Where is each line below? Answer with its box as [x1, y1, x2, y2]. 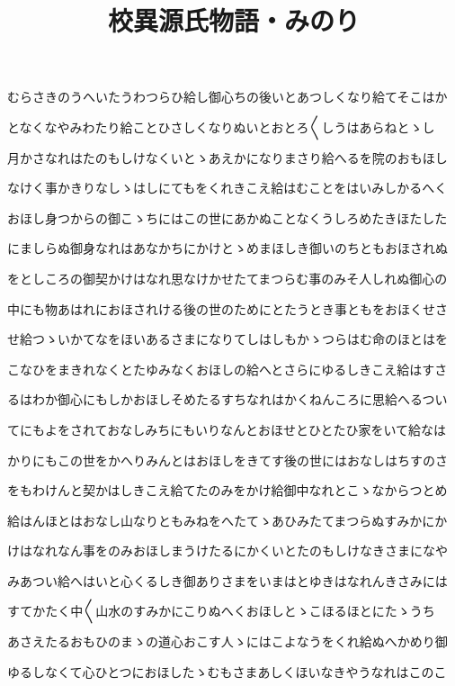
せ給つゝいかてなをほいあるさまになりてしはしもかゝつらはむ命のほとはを [7, 329, 448, 348]
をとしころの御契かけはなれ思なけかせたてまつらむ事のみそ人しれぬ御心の [7, 268, 448, 287]
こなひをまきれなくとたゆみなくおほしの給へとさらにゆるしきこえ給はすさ [7, 359, 448, 378]
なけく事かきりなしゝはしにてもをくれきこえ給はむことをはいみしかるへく [7, 178, 448, 197]
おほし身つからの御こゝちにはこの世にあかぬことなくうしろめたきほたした [7, 208, 448, 227]
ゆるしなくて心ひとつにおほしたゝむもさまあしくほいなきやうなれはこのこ [7, 662, 447, 681]
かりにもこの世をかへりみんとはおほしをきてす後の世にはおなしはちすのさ [7, 450, 448, 469]
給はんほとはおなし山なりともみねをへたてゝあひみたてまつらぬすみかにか [7, 510, 448, 529]
